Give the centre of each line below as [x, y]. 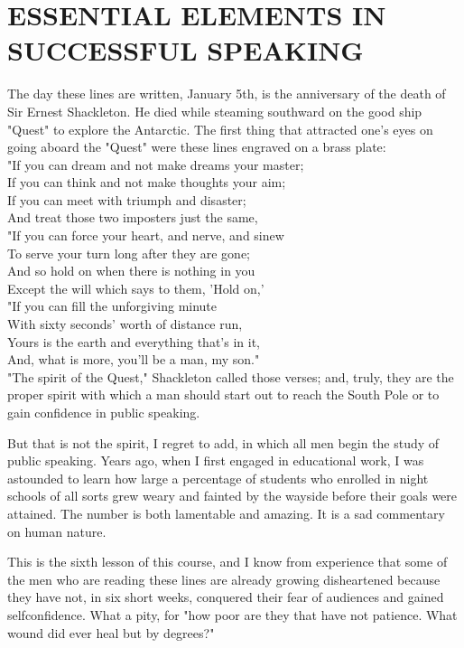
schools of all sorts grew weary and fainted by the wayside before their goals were [232, 496]
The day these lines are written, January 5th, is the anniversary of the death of [227, 94]
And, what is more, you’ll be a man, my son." [134, 359]
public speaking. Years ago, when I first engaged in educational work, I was [216, 460]
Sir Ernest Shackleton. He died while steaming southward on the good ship [215, 111]
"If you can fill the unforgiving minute [112, 306]
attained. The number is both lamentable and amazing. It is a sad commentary [226, 513]
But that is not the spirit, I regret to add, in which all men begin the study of [223, 442]
